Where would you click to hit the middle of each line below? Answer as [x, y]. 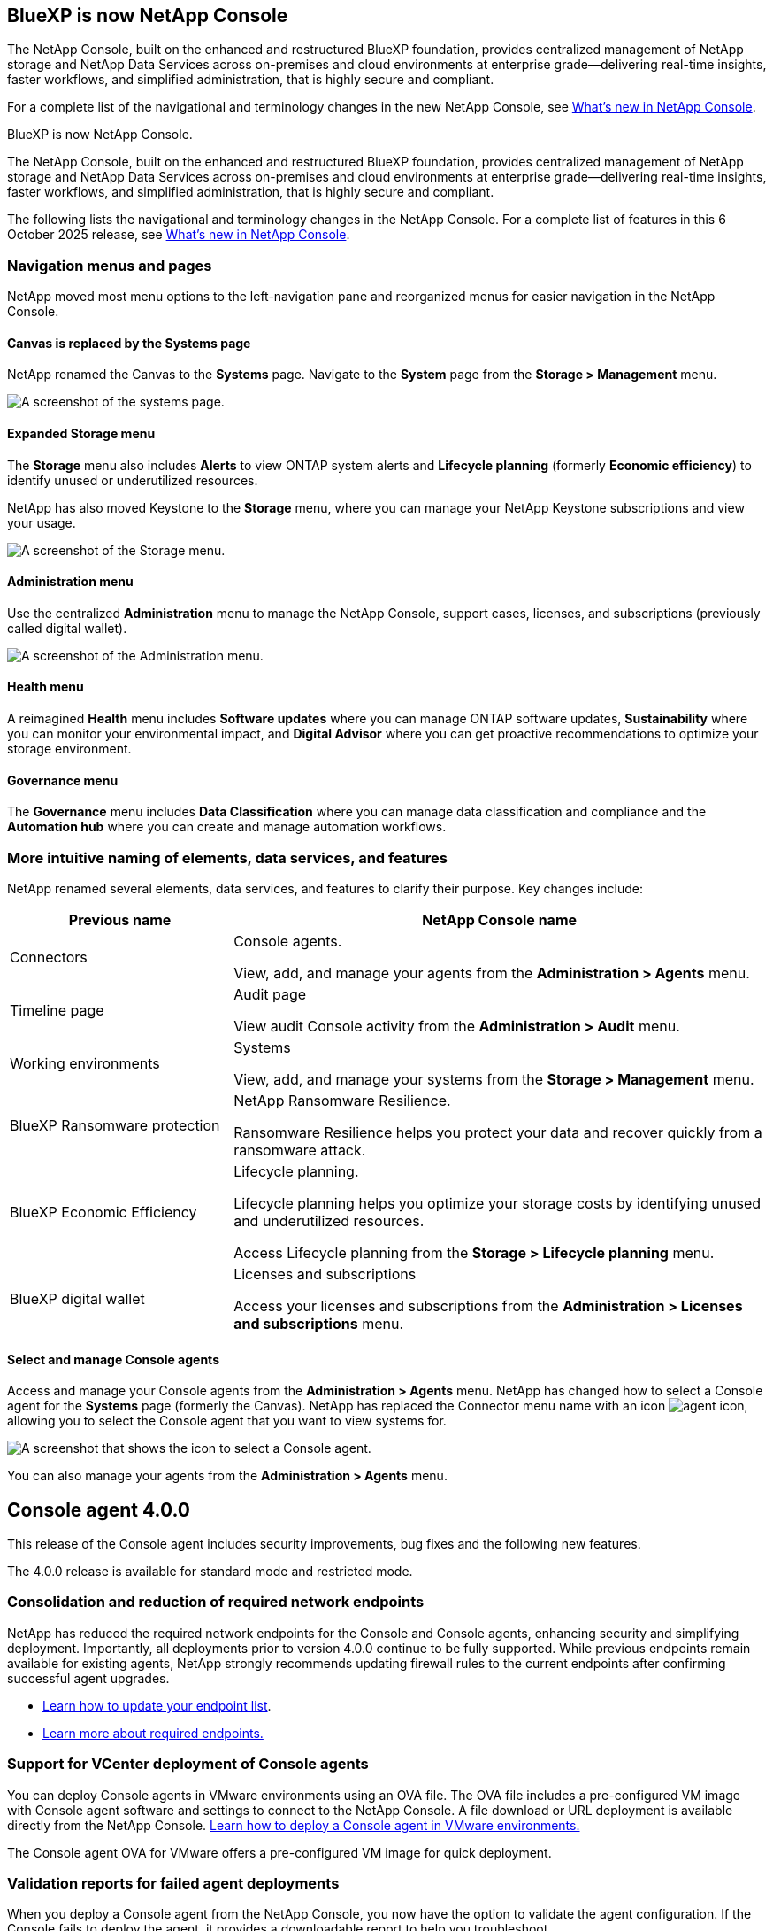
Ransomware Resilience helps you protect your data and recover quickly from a [498, 1133]
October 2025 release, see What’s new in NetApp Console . [179, 235]
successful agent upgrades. [88, 1678]
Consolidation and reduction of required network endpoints [216, 1602]
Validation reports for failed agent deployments [173, 1883]
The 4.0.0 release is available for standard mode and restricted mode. [210, 1572]
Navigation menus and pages [110, 265]
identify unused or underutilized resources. [133, 480]
